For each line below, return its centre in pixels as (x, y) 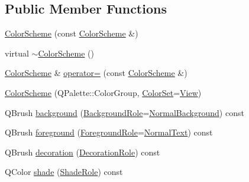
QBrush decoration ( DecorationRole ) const (83, 152)
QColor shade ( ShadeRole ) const (64, 172)
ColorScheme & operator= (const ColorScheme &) (96, 73)
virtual (17, 53)
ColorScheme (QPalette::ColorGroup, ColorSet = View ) (103, 92)
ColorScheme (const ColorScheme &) (72, 33)
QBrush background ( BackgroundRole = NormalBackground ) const (124, 112)
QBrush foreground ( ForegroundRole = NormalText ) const (109, 132)
